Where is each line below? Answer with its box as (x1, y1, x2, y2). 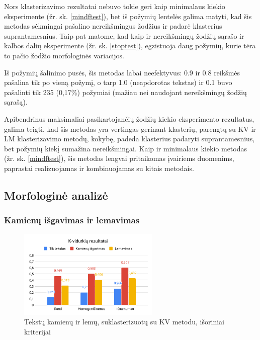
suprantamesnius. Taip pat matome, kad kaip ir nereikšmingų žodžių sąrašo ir (4, 30, 244, 41)
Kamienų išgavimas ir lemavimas (4, 214, 140, 226)
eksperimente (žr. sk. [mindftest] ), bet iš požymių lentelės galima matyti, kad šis (4, 11, 252, 21)
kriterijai (24, 326, 51, 336)
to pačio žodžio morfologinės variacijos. (4, 50, 125, 60)
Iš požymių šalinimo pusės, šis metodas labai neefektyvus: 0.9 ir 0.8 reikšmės (4, 67, 240, 77)
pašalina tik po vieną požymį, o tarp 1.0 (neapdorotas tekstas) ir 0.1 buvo (4, 77, 232, 88)
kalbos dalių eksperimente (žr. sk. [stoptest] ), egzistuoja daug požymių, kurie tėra (4, 40, 256, 51)
